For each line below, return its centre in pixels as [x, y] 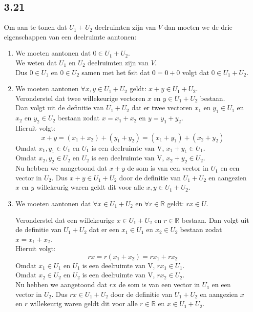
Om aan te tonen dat [36, 27]
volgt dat [196, 72]
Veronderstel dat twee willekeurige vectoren [80, 98]
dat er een [104, 229]
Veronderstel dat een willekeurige [65, 220]
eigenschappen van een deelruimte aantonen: [70, 36]
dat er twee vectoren [162, 107]
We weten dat [36, 62]
